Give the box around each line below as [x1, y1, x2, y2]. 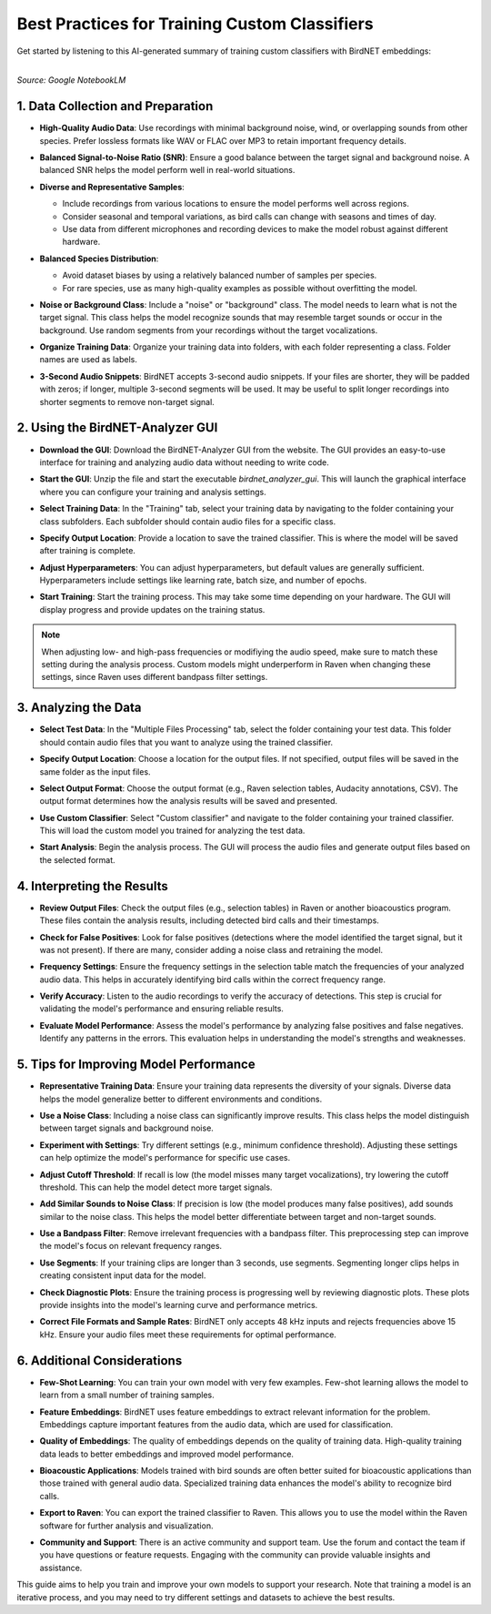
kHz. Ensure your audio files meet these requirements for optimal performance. [39, 1329, 336, 1340]
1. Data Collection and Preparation [16, 98, 214, 114]
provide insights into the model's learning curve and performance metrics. [39, 1300, 318, 1311]
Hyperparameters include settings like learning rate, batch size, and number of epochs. [39, 574, 367, 586]
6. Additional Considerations [16, 1353, 183, 1368]
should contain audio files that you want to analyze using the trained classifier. [39, 736, 334, 747]
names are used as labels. [39, 354, 138, 365]
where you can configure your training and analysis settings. [39, 486, 267, 497]
